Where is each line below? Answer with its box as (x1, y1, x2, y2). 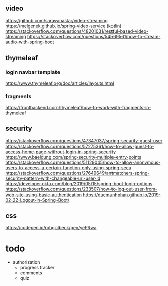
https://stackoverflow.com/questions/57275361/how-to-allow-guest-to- (5, 143, 155, 149)
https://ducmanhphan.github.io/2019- (83, 192, 161, 198)
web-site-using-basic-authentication (5, 192, 82, 198)
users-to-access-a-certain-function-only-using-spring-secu (5, 164, 131, 171)
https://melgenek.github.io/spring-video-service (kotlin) (5, 23, 122, 29)
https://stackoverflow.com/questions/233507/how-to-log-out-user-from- (5, 186, 158, 192)
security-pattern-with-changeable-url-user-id (5, 175, 101, 181)
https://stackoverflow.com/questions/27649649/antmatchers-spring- (5, 170, 150, 176)
